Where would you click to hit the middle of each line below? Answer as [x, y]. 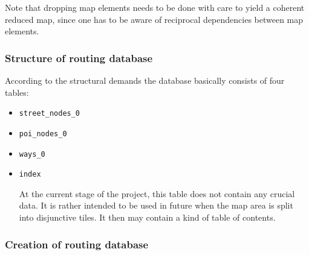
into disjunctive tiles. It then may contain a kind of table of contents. [147, 217]
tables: [17, 92]
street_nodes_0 [50, 114]
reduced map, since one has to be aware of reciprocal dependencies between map [154, 19]
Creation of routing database [77, 244]
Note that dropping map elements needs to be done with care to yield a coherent [155, 7]
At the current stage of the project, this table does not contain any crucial [157, 193]
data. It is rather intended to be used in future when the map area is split [156, 205]
